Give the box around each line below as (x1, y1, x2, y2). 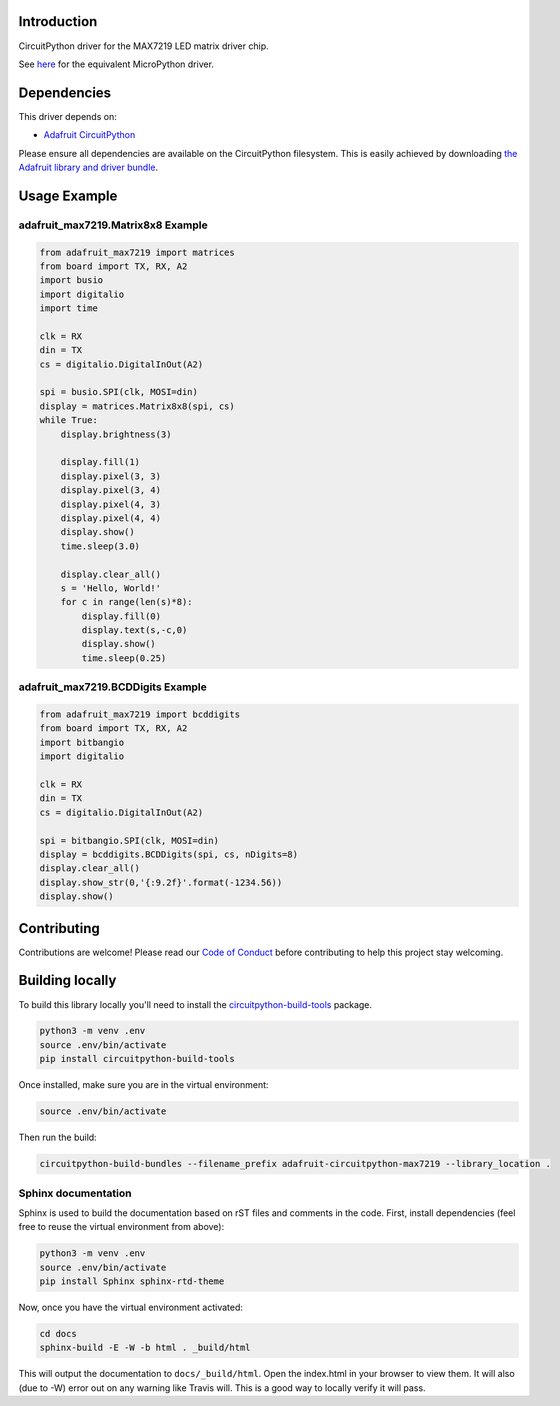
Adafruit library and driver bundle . (18, 161, 159, 173)
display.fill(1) (60, 456, 140, 468)
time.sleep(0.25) (81, 652, 167, 664)
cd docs (39, 1328, 77, 1340)
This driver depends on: (18, 110, 117, 122)
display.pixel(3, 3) (60, 470, 162, 482)
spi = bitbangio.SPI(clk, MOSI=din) (39, 835, 220, 846)
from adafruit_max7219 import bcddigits (39, 709, 240, 720)
